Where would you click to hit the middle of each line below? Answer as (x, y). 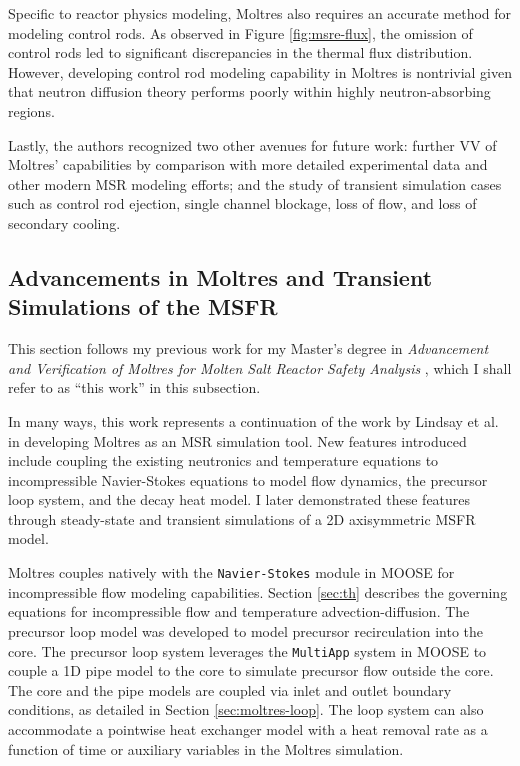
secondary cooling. (64, 222)
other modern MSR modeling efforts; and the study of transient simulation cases (255, 183)
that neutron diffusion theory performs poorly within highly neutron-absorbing (249, 91)
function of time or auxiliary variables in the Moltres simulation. (206, 748)
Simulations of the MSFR (143, 306)
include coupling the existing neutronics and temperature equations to (223, 460)
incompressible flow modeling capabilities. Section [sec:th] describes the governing (258, 591)
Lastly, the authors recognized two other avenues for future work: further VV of (252, 144)
